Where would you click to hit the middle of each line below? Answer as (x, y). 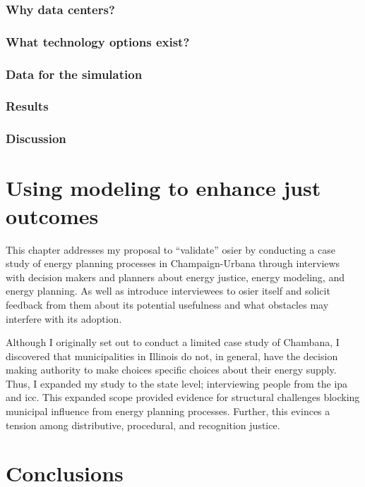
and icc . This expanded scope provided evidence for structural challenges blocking (183, 397)
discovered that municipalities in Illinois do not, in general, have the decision (172, 356)
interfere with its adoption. (64, 318)
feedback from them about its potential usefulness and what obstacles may (167, 304)
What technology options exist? (98, 41)
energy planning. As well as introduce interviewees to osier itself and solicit (168, 291)
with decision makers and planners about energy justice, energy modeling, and (175, 277)
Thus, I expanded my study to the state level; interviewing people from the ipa (177, 383)
